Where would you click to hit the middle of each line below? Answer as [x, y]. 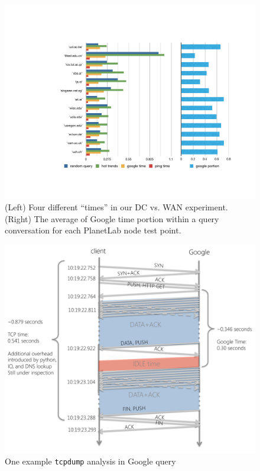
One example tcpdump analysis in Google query [90, 461]
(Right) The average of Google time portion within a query [112, 218]
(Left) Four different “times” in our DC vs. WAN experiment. [116, 207]
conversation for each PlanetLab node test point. [93, 230]
